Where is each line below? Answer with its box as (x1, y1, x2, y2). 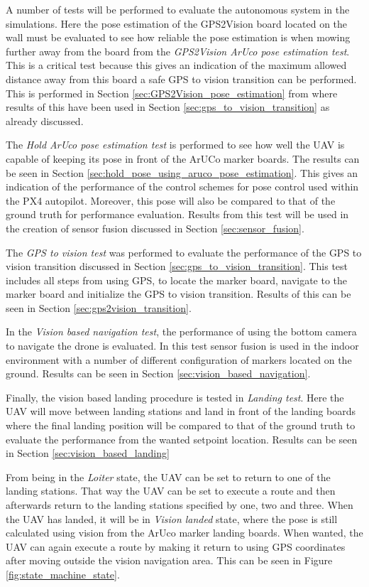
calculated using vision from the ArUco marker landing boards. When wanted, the (6, 525, 363, 540)
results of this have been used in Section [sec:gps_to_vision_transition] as (6, 99, 330, 114)
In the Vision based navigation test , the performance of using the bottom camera (6, 324, 357, 339)
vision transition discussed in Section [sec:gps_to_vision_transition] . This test (6, 259, 348, 274)
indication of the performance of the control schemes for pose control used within (6, 179, 359, 194)
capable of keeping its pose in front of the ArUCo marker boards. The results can (6, 151, 360, 166)
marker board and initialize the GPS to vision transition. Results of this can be (6, 286, 351, 301)
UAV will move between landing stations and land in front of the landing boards (6, 404, 356, 419)
